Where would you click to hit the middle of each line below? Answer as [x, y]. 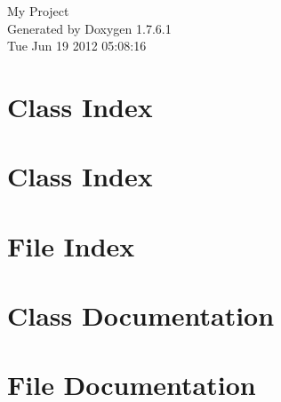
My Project [38, 11]
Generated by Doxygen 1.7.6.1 [89, 28]
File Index [71, 245]
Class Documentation [141, 315]
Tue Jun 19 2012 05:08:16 [77, 46]
